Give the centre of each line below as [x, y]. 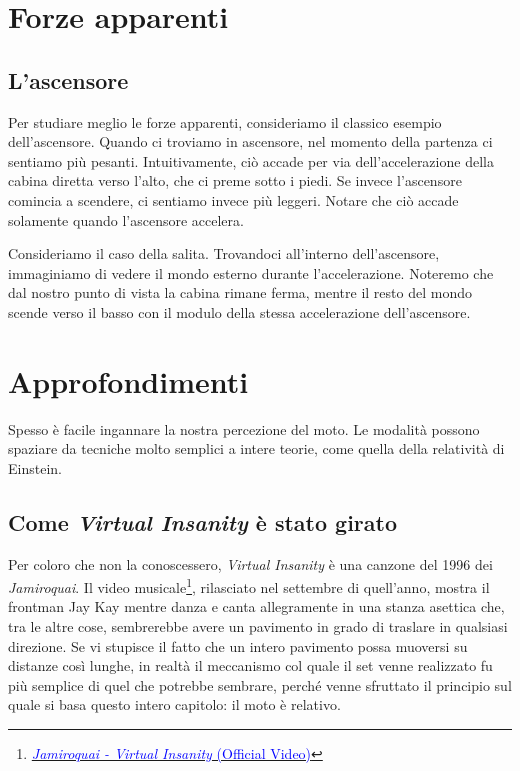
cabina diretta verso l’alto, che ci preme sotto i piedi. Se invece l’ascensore [235, 180]
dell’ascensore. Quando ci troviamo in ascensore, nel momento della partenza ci [250, 141]
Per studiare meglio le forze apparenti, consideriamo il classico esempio [225, 121]
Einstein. [35, 467]
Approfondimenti [128, 380]
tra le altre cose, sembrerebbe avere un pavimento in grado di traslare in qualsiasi [258, 626]
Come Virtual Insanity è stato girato [202, 521]
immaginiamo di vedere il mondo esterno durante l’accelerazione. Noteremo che [251, 272]
